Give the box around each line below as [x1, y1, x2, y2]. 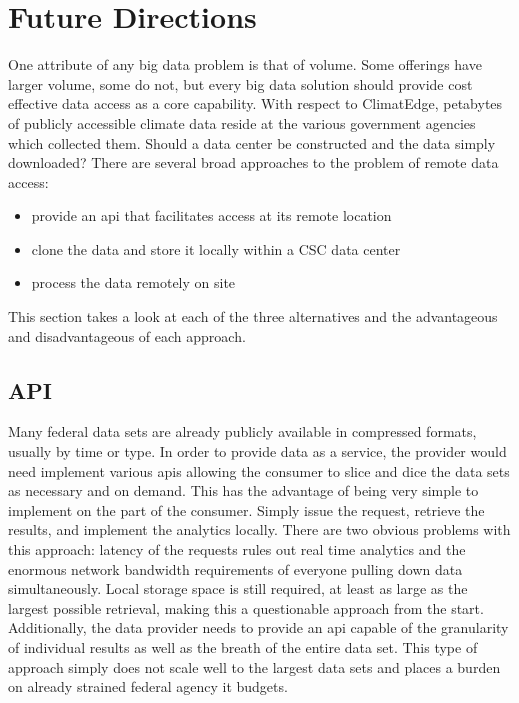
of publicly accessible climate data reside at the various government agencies [8, 112, 476, 133]
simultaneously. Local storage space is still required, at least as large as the [8, 578, 468, 599]
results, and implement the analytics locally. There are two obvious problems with [8, 519, 511, 540]
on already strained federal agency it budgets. [8, 676, 288, 697]
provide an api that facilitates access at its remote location [31, 205, 392, 226]
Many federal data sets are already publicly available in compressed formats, [8, 421, 477, 442]
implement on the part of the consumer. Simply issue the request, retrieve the [8, 499, 485, 520]
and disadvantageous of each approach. [8, 325, 246, 346]
